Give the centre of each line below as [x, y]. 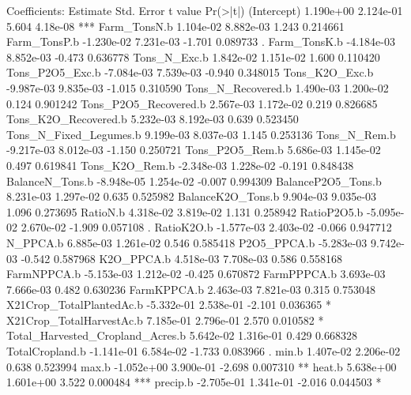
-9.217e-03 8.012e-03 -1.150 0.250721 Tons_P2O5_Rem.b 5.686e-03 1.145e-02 [194, 150]
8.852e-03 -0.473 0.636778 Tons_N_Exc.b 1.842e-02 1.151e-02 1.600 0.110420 [193, 56]
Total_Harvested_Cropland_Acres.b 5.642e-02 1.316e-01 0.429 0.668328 [182, 335]
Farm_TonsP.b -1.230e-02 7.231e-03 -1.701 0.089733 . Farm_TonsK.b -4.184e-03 [201, 41]
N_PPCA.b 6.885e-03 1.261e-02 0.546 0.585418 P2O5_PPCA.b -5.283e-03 [187, 242]
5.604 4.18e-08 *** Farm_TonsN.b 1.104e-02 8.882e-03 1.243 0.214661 [175, 26]
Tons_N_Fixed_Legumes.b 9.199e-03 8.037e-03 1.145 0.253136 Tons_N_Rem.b [201, 134]
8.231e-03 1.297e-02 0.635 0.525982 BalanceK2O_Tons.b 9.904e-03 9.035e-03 [192, 196]
